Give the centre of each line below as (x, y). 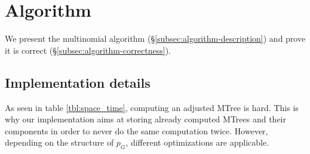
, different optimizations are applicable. (197, 142)
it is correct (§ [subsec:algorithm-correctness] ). (88, 50)
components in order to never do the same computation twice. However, (136, 130)
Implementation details (78, 82)
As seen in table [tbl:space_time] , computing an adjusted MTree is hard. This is (152, 107)
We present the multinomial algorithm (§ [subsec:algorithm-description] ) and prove (155, 38)
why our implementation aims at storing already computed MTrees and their (145, 119)
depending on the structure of (59, 142)
